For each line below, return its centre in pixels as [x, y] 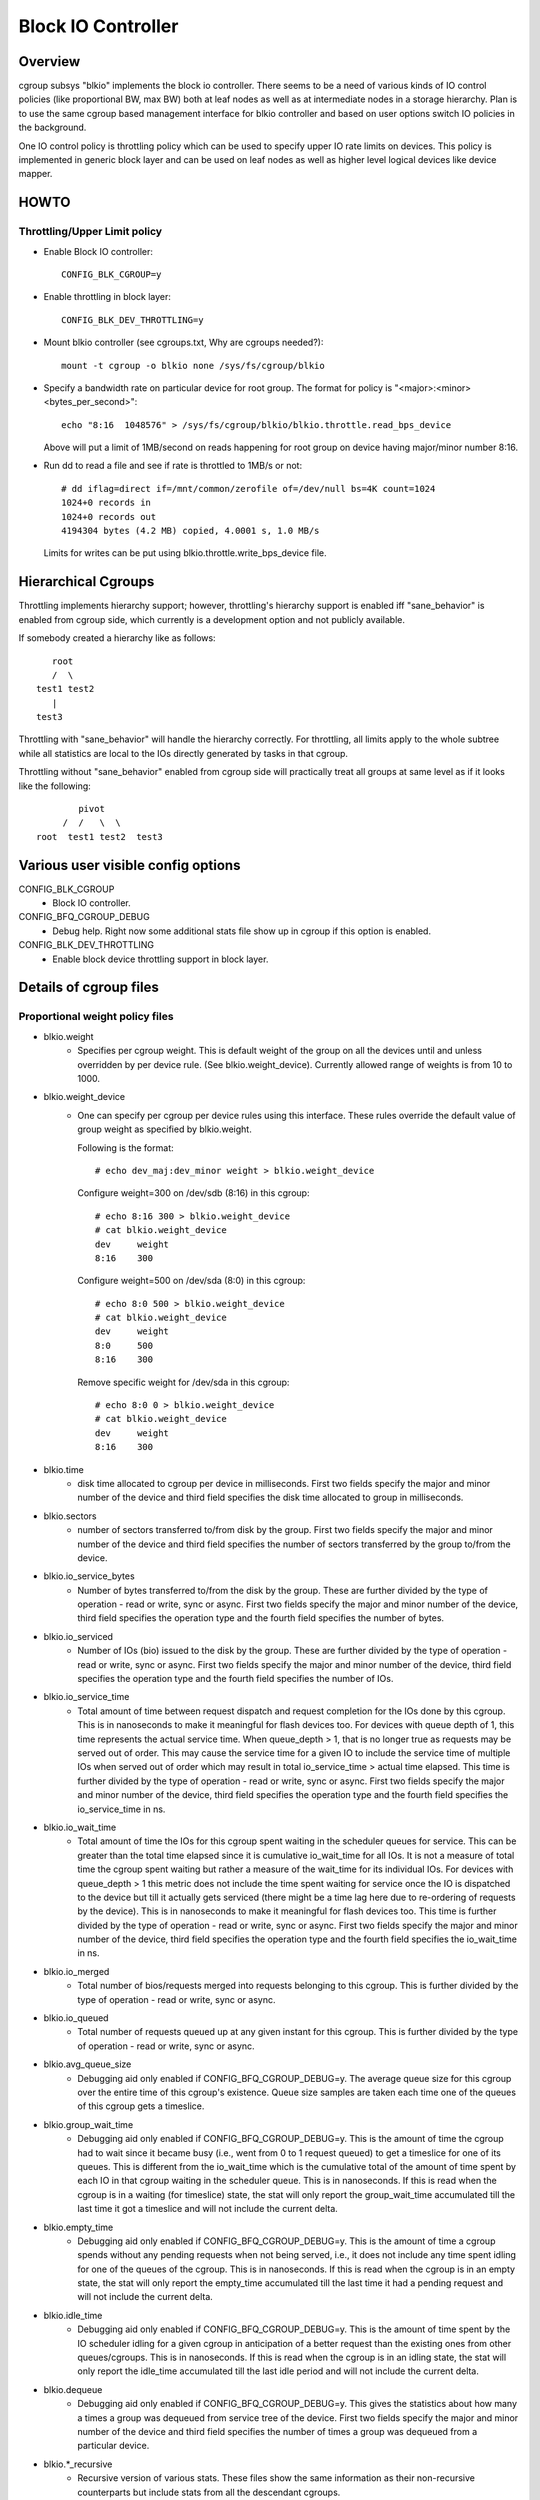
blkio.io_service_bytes [89, 1576]
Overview [49, 61]
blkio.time [63, 1469]
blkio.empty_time [78, 2227]
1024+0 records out [109, 516]
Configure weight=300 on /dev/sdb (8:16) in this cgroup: [193, 1193]
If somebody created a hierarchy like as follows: [117, 638]
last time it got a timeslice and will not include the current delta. [208, 2209]
